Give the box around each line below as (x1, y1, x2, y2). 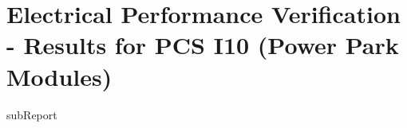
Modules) (6, 60, 113, 92)
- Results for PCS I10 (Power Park (6, 29, 399, 61)
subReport (6, 106, 57, 122)
